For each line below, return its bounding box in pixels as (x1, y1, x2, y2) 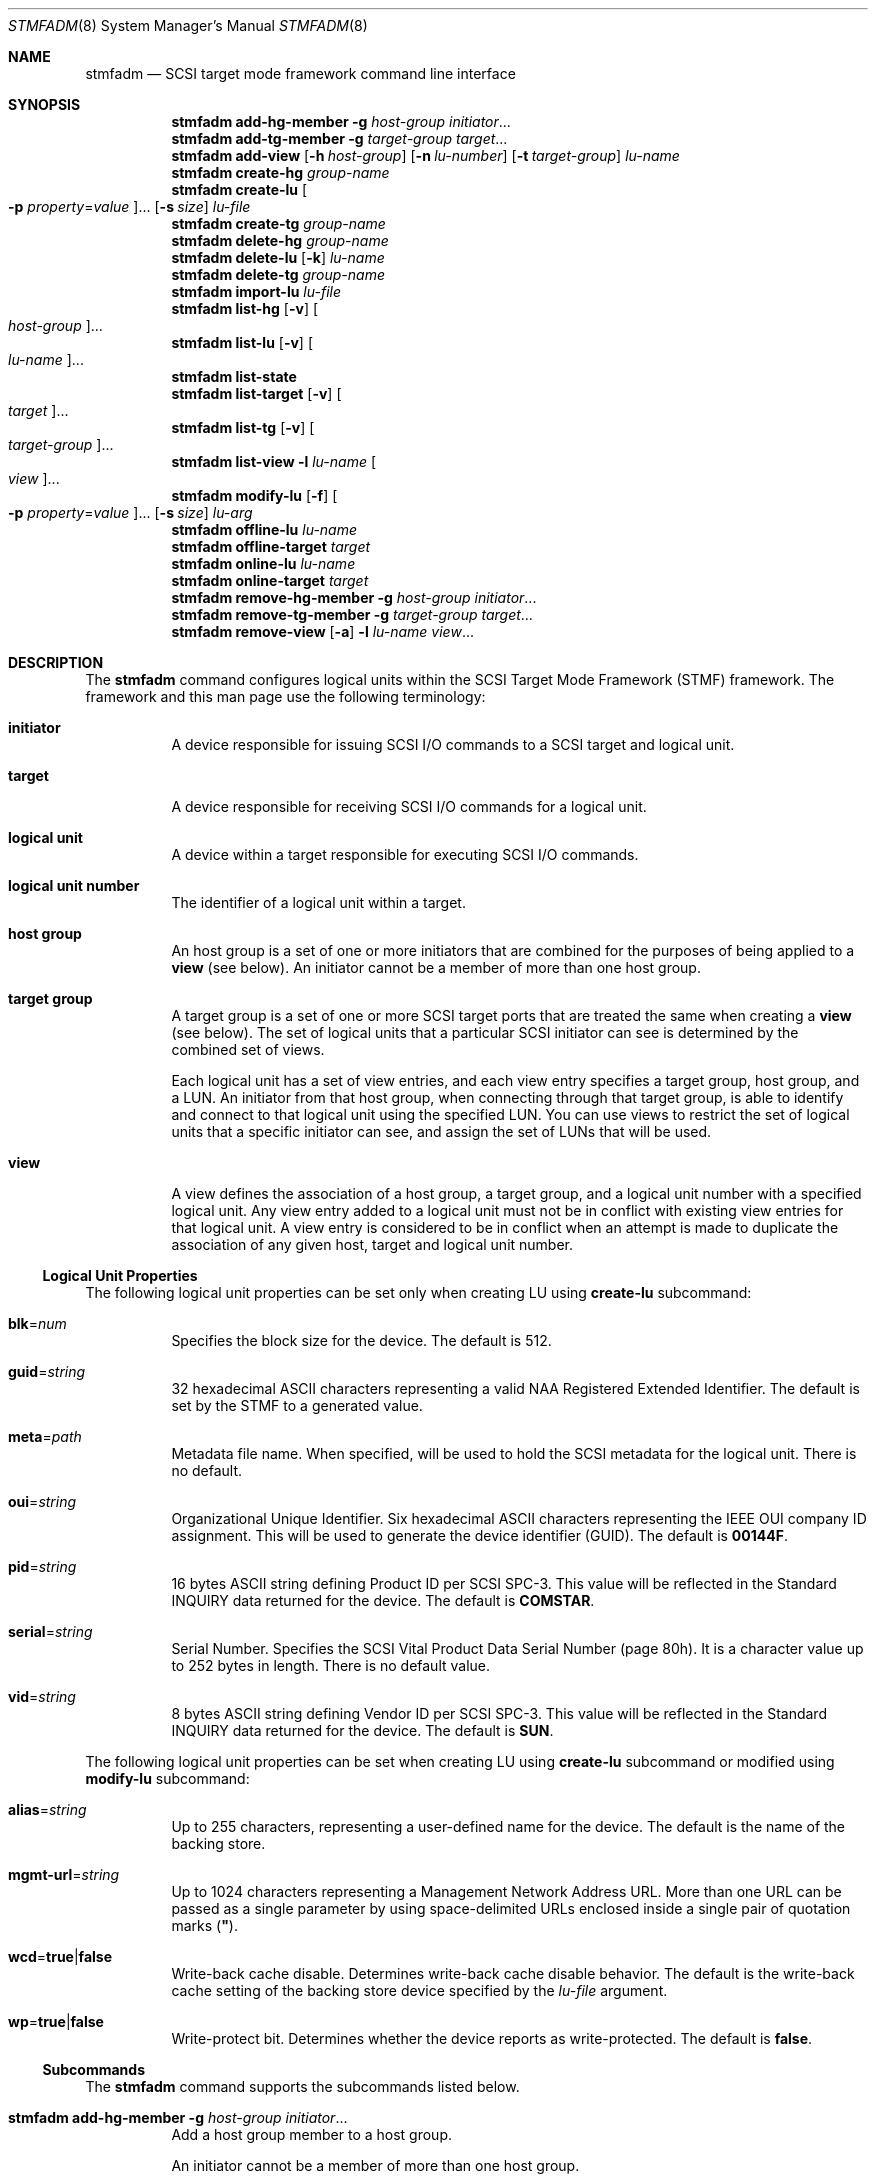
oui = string (8, 1493, 77, 1510)
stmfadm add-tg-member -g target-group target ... (171, 130, 508, 147)
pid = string (8, 1558, 77, 1575)
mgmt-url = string (8, 1866, 120, 1883)
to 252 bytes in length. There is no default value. (171, 1657, 491, 1674)
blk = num (8, 1315, 67, 1332)
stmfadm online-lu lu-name (171, 555, 356, 572)
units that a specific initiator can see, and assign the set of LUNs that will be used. (171, 1123, 712, 1140)
